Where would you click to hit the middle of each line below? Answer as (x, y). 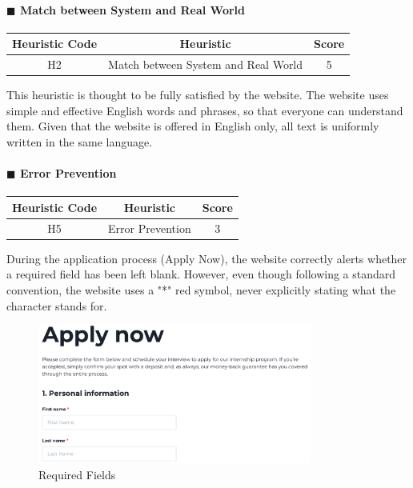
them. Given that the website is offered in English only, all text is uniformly (193, 126)
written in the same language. (80, 142)
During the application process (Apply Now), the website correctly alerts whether (207, 258)
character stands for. (57, 305)
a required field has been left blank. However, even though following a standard (201, 274)
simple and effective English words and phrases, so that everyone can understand (205, 110)
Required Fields (77, 474)
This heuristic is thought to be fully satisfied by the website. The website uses (198, 95)
